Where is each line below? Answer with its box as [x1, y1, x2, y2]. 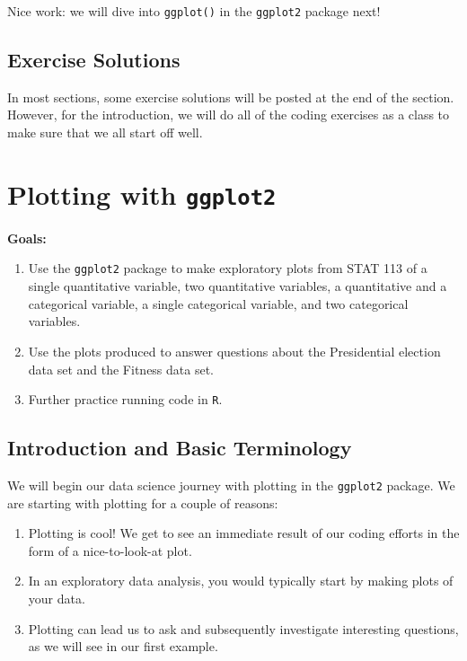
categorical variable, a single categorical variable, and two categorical [28, 294, 409, 313]
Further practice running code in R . [28, 390, 223, 409]
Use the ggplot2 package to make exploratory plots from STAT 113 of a [28, 259, 427, 278]
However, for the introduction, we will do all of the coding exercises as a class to [7, 105, 450, 124]
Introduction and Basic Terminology [7, 434, 352, 462]
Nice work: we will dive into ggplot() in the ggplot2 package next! [7, 2, 381, 20]
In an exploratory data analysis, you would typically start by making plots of [28, 571, 454, 590]
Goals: [7, 228, 47, 247]
